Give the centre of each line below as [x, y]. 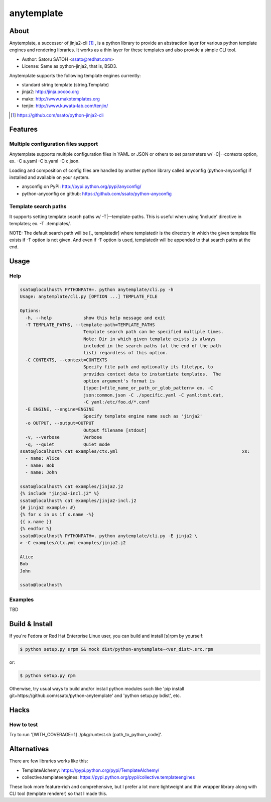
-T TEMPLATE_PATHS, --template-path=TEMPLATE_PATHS [90, 325]
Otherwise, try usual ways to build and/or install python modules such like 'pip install [97, 688]
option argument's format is [119, 381]
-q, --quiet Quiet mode [68, 444]
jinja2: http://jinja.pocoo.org [50, 92]
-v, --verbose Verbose [64, 437]
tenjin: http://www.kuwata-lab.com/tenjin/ [65, 106]
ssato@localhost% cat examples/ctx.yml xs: [135, 451]
